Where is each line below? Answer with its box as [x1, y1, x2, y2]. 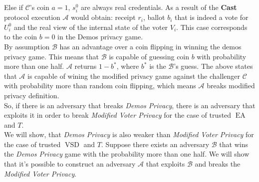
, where [116, 61, 139, 71]
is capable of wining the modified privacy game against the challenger [27, 70, 241, 81]
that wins [219, 139, 248, 149]
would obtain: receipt [71, 12, 136, 22]
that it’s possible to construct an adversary [4, 159, 136, 169]
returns [74, 61, 97, 71]
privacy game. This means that [4, 51, 99, 61]
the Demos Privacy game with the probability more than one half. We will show [4, 149, 250, 159]
